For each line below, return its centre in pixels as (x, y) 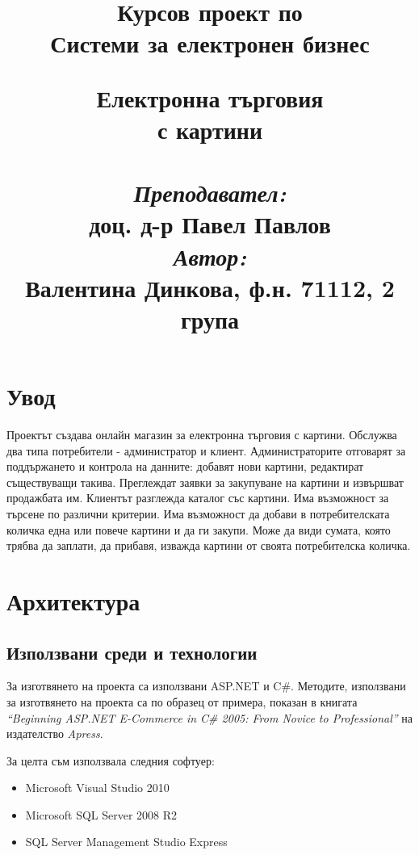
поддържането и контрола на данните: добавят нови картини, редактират (185, 466)
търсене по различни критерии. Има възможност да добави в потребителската (198, 513)
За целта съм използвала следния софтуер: (111, 760)
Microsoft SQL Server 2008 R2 (101, 814)
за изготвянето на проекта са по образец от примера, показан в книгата (182, 701)
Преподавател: (210, 193)
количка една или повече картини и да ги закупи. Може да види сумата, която (199, 529)
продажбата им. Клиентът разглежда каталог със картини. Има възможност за (198, 498)
